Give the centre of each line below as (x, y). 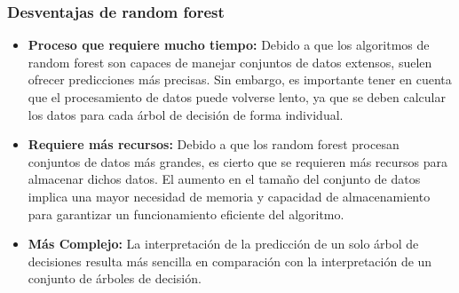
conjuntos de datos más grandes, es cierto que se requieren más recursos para (238, 161)
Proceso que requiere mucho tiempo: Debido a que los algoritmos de (229, 45)
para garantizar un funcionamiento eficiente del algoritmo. (186, 214)
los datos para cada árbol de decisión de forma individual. (186, 114)
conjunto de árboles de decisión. (115, 278)
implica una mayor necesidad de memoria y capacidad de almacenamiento (229, 196)
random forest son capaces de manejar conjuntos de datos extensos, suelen (230, 62)
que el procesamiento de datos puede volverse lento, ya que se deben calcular (237, 97)
